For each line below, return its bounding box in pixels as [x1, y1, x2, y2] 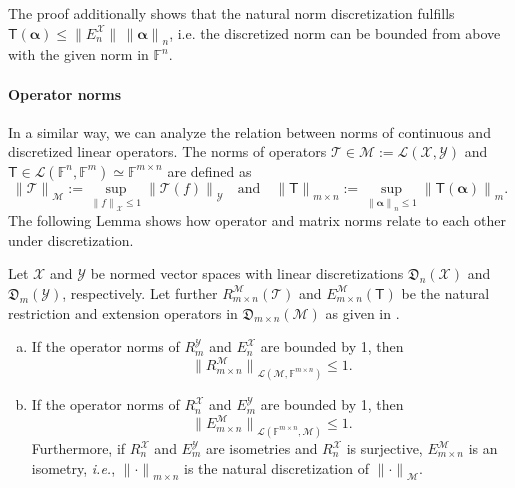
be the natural [401, 282, 490, 303]
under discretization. [8, 229, 134, 250]
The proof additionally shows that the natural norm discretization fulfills [8, 3, 455, 23]
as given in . [325, 302, 400, 323]
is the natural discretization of [184, 457, 369, 478]
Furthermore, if [31, 438, 126, 459]
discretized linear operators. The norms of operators [8, 141, 327, 162]
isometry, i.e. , [31, 457, 116, 478]
